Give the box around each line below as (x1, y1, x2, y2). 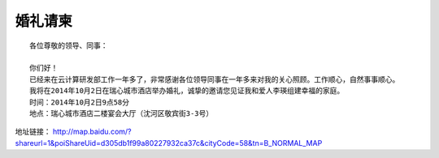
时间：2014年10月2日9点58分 (29, 97, 130, 107)
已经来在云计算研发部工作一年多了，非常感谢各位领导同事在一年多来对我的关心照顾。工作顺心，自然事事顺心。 (29, 75, 400, 84)
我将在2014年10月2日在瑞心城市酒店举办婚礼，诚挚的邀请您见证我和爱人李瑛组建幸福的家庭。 (29, 86, 345, 96)
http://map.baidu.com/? (52, 126, 132, 137)
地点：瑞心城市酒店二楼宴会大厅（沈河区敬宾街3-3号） (29, 109, 214, 117)
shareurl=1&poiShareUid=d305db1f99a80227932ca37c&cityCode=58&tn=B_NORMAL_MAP (15, 138, 323, 147)
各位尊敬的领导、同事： (29, 41, 108, 50)
